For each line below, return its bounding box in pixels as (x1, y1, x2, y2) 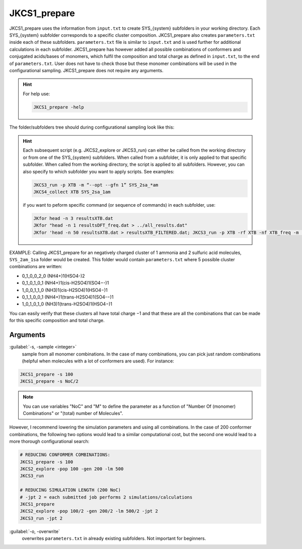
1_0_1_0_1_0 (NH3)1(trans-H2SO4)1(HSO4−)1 (22, 301, 113, 307)
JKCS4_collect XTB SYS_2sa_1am (33, 189, 111, 195)
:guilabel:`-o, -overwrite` (9, 528, 60, 534)
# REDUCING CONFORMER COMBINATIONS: (20, 452, 111, 458)
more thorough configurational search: (9, 439, 90, 445)
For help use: (23, 91, 50, 97)
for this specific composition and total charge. (9, 318, 105, 324)
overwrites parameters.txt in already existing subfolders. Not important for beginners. (22, 535, 206, 541)
